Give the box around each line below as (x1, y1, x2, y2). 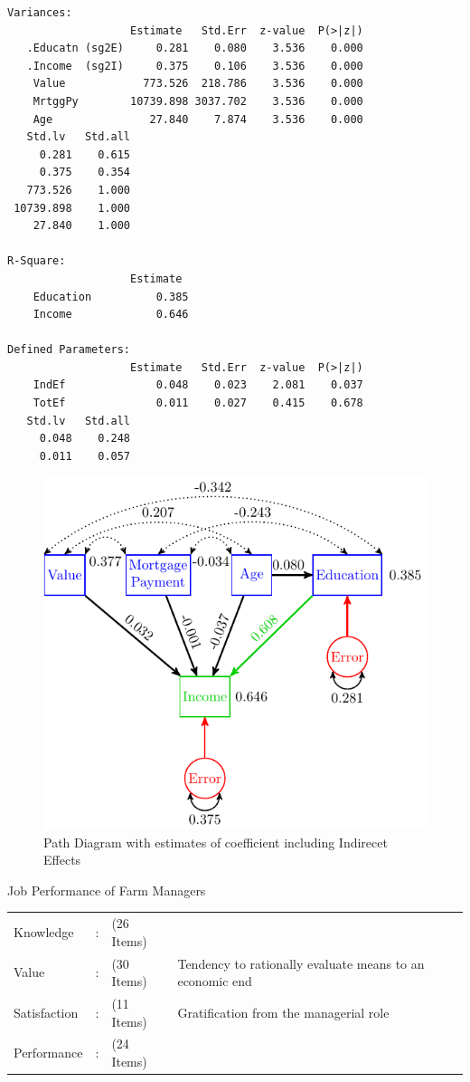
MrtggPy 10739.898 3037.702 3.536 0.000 (33, 94, 363, 108)
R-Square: (7, 254, 66, 268)
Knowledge (14, 922, 74, 941)
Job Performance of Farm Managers (7, 880, 206, 899)
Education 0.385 (33, 290, 189, 303)
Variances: (7, 6, 72, 19)
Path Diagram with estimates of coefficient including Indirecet (43, 832, 388, 851)
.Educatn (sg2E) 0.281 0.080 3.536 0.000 (26, 42, 363, 55)
